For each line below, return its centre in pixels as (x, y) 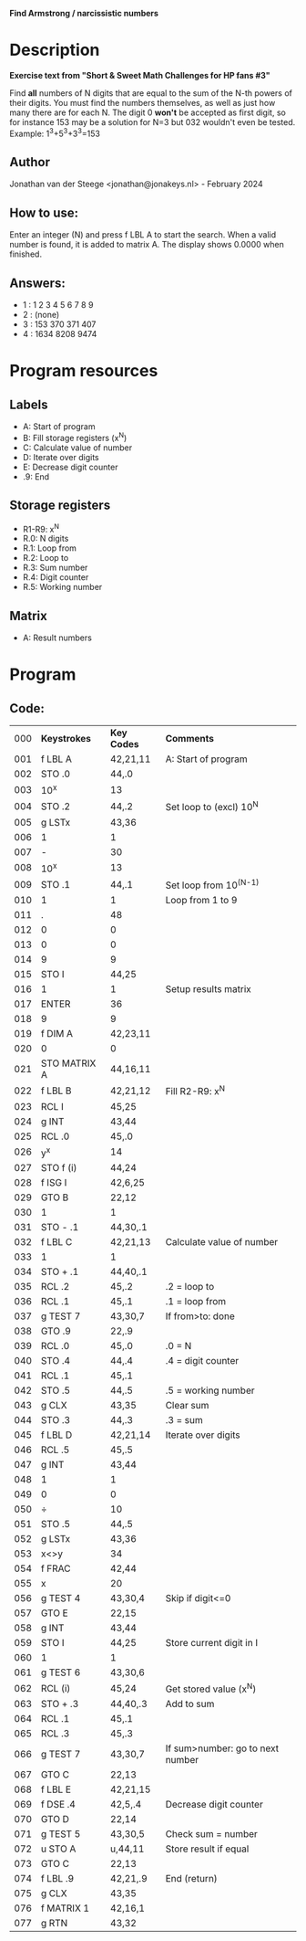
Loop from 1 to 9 (201, 901)
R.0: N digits (46, 539)
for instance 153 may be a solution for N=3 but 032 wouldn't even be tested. (153, 121)
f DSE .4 (58, 1805)
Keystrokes (66, 738)
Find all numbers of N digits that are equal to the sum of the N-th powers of (151, 93)
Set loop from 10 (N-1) (212, 884)
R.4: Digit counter (56, 577)
